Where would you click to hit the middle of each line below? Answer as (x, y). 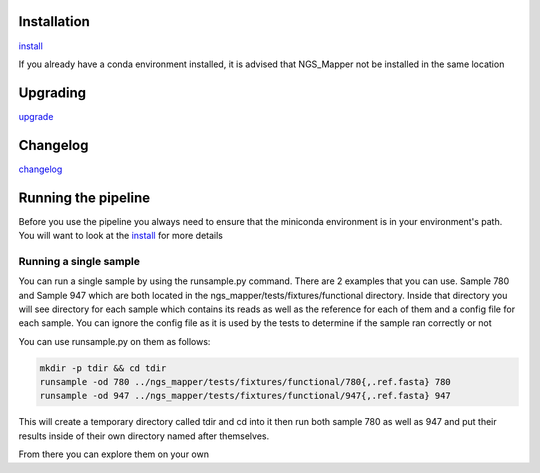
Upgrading (52, 92)
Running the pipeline (84, 197)
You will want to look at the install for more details (121, 236)
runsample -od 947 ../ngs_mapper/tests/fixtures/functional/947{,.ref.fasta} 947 (245, 396)
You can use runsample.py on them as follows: (114, 341)
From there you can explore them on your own (114, 454)
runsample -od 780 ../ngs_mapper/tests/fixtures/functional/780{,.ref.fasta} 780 (245, 382)
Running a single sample (79, 261)
